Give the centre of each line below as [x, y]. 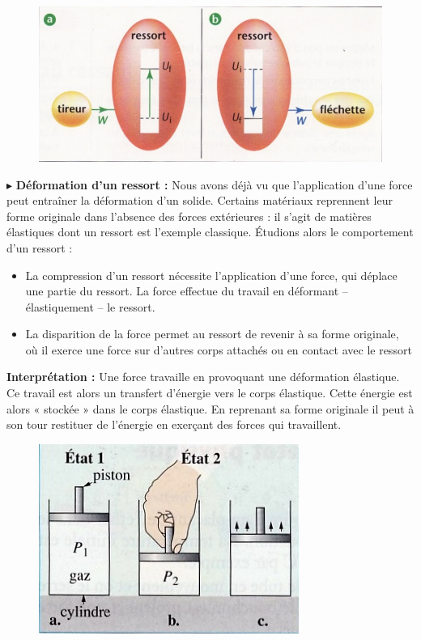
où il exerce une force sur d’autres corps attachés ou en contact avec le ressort [219, 349]
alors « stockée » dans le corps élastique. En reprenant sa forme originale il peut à [210, 408]
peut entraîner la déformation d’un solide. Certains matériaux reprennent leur [200, 200]
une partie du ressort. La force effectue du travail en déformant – [187, 291]
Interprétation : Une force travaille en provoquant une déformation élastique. [203, 377]
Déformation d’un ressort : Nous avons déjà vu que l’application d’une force [214, 184]
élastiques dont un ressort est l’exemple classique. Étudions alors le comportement [210, 232]
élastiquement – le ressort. [90, 306]
